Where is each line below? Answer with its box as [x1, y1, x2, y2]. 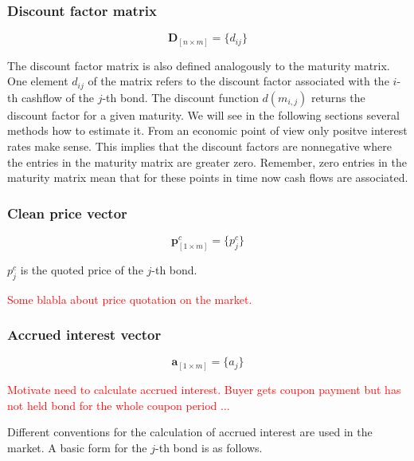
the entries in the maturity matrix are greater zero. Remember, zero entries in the [7, 153, 407, 170]
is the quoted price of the [20, 261, 143, 278]
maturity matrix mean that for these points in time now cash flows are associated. [7, 169, 408, 186]
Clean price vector [7, 203, 127, 223]
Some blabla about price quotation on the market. [7, 290, 252, 307]
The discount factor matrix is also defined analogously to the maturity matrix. [7, 57, 390, 73]
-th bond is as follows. [155, 439, 263, 455]
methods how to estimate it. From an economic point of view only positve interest [7, 122, 408, 139]
